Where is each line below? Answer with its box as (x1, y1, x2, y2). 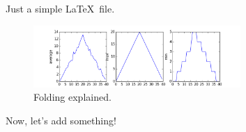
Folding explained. (33, 90, 112, 104)
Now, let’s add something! (6, 113, 116, 127)
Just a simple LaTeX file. (6, 1, 115, 15)
